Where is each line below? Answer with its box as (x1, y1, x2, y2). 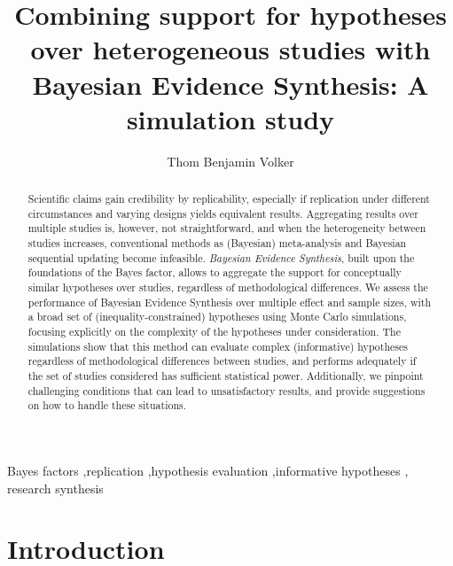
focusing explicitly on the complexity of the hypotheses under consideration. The (27, 323, 401, 338)
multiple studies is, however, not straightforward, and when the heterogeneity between (27, 221, 426, 236)
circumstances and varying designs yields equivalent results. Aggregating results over (27, 205, 418, 221)
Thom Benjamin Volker (167, 151, 294, 170)
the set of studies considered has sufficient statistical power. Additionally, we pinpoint (27, 368, 424, 383)
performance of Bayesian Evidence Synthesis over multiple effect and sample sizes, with (27, 294, 432, 309)
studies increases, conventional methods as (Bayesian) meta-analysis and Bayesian (27, 236, 407, 251)
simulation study (126, 100, 335, 136)
